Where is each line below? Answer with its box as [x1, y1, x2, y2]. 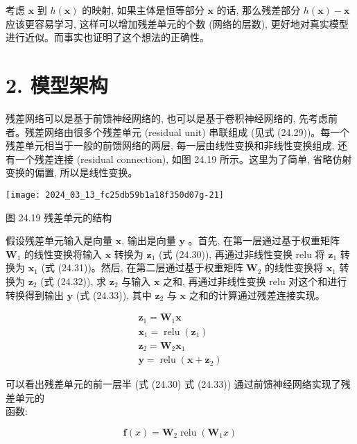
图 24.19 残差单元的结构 [6, 210, 112, 224]
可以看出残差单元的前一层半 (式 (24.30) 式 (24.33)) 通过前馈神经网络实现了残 [6, 377, 351, 391]
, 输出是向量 [121, 233, 176, 248]
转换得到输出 [6, 287, 64, 302]
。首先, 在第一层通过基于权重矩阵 [188, 233, 340, 248]
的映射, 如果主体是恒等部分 [82, 3, 204, 17]
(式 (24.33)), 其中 [76, 287, 152, 302]
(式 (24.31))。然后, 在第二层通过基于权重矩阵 [41, 260, 243, 275]
